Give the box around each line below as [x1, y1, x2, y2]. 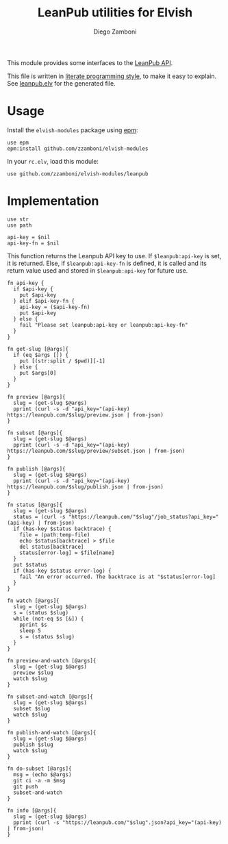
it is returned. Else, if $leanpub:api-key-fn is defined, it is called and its [7, 259, 207, 267]
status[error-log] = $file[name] [19, 549, 115, 556]
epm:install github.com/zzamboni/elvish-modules [7, 145, 149, 152]
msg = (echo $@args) [13, 771, 72, 778]
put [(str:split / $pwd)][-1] [19, 358, 106, 364]
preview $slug [13, 669, 53, 676]
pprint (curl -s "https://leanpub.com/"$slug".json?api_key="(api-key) [13, 819, 223, 826]
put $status [13, 561, 48, 568]
